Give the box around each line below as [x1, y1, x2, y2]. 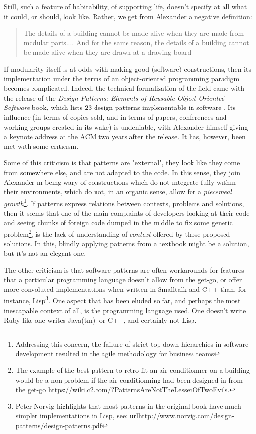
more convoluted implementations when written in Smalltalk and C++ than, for [4, 284, 247, 294]
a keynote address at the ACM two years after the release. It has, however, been [4, 131, 246, 142]
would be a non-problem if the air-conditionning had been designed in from [15, 374, 243, 385]
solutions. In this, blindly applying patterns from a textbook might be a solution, [4, 238, 249, 249]
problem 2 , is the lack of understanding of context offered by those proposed [4, 227, 230, 239]
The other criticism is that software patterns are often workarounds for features [4, 264, 244, 275]
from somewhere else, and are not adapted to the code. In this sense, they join [4, 167, 240, 177]
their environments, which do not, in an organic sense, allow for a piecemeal [4, 186, 232, 197]
